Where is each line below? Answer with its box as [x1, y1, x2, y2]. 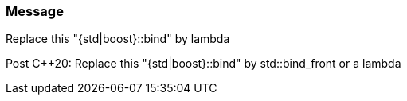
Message [6, 3, 64, 19]
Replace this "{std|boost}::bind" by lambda [6, 32, 230, 46]
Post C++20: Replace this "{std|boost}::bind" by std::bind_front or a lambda [6, 56, 401, 71]
